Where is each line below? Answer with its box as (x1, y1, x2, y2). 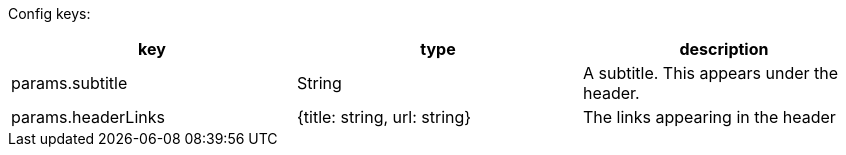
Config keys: (8, 5, 91, 22)
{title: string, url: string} (296, 107, 472, 127)
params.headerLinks (11, 107, 165, 127)
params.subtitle (11, 73, 128, 93)
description (679, 39, 769, 59)
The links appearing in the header (582, 107, 836, 127)
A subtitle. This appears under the (582, 63, 839, 83)
